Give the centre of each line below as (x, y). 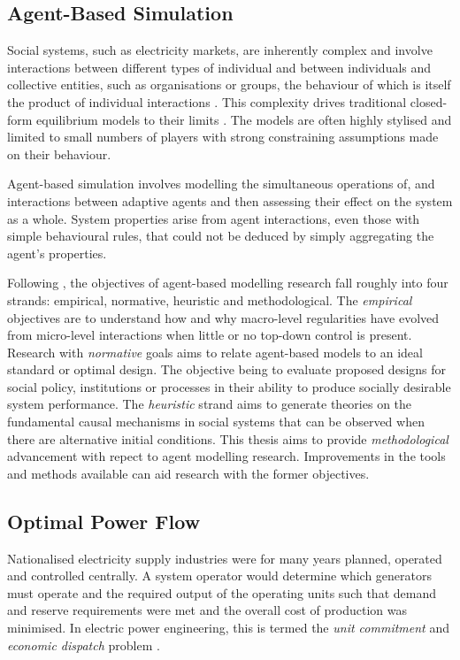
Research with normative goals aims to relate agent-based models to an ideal (215, 352)
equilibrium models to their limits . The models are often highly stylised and (244, 119)
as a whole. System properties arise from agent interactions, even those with (214, 218)
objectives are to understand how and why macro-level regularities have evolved (223, 317)
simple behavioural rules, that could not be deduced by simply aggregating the (221, 236)
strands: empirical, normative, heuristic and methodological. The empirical (210, 299)
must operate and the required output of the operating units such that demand (222, 592)
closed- (429, 101)
